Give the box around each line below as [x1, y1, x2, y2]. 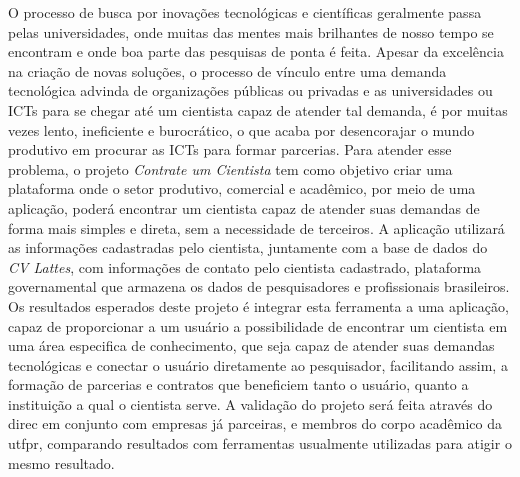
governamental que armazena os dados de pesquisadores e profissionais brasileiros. [8, 276, 510, 297]
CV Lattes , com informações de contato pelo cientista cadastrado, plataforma [8, 256, 482, 277]
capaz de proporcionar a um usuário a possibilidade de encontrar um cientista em [8, 315, 508, 336]
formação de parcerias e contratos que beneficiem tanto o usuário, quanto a [8, 374, 469, 395]
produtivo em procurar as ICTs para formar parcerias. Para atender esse [8, 139, 452, 160]
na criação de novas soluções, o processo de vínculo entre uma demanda [8, 60, 447, 81]
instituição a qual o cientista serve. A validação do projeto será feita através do [8, 393, 493, 414]
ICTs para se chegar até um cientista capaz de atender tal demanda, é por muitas [8, 99, 508, 120]
